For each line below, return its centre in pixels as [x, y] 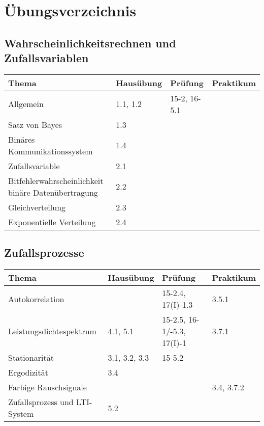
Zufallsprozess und [41, 402]
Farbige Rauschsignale [47, 387]
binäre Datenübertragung [53, 192]
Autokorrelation [36, 299]
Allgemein [26, 104]
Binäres [22, 139]
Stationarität [31, 358]
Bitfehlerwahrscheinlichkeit [56, 180]
